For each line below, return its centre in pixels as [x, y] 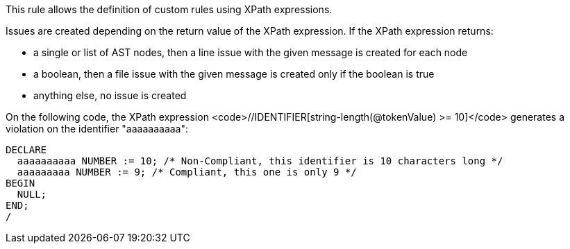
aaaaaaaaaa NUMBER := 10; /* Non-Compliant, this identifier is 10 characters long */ [260, 161]
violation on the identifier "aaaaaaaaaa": [97, 129]
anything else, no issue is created [110, 95]
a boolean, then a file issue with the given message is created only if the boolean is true [234, 74]
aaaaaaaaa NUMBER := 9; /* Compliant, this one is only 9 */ [187, 172]
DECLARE [26, 150]
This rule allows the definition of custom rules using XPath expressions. [169, 9]
